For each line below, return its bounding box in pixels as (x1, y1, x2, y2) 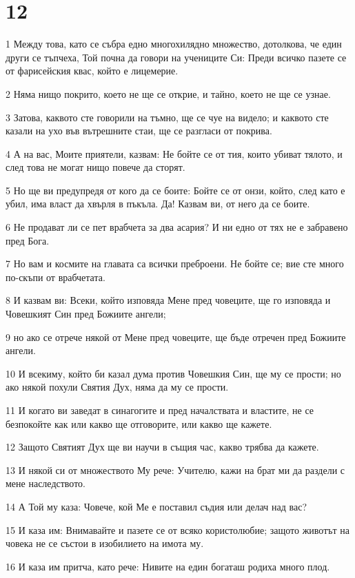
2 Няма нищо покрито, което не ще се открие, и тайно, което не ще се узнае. (6, 86, 331, 101)
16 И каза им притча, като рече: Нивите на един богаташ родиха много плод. (6, 559, 330, 573)
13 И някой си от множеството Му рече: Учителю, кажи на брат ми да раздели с (6, 462, 345, 477)
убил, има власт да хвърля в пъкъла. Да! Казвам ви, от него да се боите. (6, 196, 310, 211)
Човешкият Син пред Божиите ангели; (6, 307, 166, 321)
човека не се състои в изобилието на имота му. (6, 536, 204, 550)
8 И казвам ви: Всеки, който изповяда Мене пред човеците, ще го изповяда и (6, 293, 331, 307)
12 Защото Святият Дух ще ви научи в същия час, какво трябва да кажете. (6, 440, 319, 454)
